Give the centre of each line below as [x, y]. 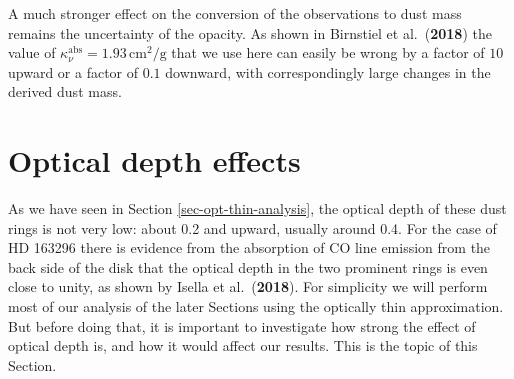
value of [32, 52]
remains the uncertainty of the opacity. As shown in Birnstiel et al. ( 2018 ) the [250, 32]
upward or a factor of [73, 71]
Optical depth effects [154, 160]
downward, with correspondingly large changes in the [328, 71]
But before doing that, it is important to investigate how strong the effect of [242, 325]
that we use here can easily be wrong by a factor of [328, 52]
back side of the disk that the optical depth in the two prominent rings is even [248, 266]
